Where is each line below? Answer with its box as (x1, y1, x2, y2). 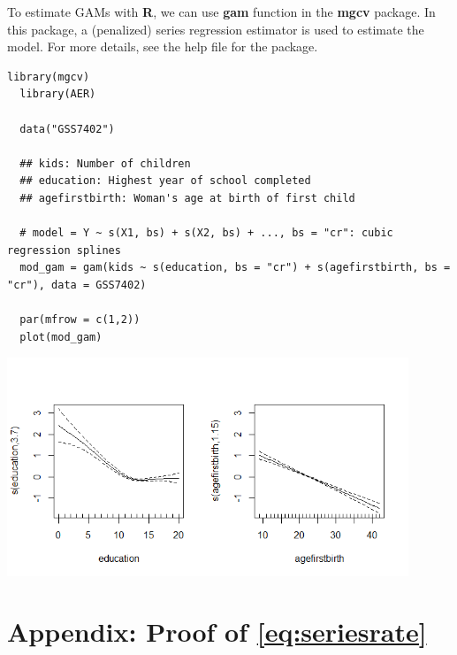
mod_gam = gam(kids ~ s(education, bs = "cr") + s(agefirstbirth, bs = (19, 261, 451, 274)
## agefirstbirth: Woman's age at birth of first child (19, 191, 355, 204)
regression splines (7, 243, 121, 257)
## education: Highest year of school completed (19, 174, 311, 188)
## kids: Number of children (19, 157, 191, 170)
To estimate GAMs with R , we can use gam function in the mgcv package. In (7, 3, 436, 20)
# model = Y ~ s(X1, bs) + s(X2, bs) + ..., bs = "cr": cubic (19, 227, 393, 240)
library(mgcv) (7, 70, 90, 83)
